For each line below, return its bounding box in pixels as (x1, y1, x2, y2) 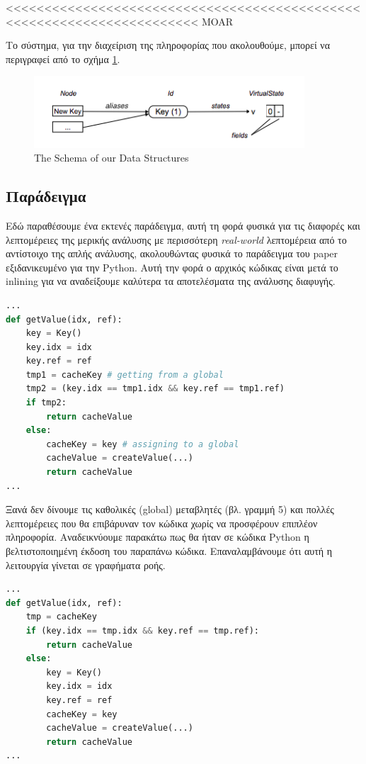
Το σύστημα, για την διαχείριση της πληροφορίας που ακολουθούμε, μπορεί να (6, 38, 331, 52)
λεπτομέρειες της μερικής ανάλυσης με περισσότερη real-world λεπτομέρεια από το (6, 232, 347, 247)
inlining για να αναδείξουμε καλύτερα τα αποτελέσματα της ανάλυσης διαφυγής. (6, 274, 336, 288)
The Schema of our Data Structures (34, 150, 189, 165)
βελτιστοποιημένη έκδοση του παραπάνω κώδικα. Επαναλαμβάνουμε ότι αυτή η (6, 544, 333, 558)
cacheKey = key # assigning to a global (46, 439, 239, 449)
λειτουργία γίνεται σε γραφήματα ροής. (6, 557, 166, 572)
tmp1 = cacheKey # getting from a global (25, 369, 224, 380)
